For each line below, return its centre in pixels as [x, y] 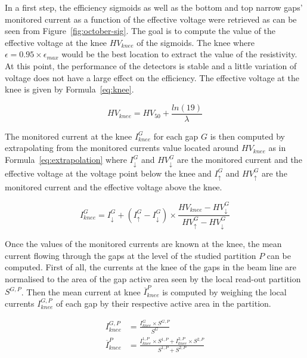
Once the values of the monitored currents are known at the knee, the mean [143, 244]
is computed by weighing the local [224, 291]
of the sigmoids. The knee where [196, 42]
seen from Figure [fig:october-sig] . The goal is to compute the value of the [140, 31]
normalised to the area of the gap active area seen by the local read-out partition [153, 279]
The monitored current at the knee [69, 136]
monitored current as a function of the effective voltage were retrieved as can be [151, 19]
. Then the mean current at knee [81, 291]
